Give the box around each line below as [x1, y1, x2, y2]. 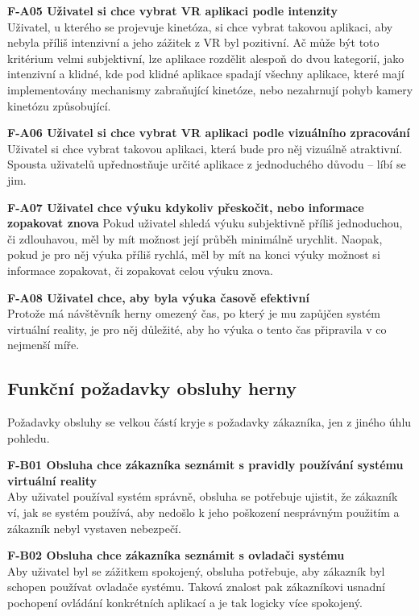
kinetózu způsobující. [7, 97, 111, 114]
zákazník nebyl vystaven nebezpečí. [7, 519, 181, 536]
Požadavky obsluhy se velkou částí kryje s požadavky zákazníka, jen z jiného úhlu [7, 414, 412, 431]
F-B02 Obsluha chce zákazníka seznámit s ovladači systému [7, 547, 345, 564]
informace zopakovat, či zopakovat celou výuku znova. [7, 261, 273, 278]
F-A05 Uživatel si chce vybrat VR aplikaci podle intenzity [7, 2, 338, 19]
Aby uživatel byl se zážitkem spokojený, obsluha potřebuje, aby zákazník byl [7, 562, 385, 579]
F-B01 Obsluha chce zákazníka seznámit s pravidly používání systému [7, 456, 404, 473]
